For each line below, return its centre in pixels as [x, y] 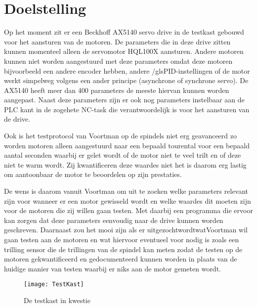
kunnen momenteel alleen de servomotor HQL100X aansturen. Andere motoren [124, 51]
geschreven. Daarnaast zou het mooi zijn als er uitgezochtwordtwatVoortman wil [126, 230]
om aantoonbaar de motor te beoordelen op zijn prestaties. [93, 174]
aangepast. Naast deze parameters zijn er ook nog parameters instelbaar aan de [124, 100]
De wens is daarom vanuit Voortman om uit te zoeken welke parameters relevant [126, 191]
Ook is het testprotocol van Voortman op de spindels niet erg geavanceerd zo [120, 136]
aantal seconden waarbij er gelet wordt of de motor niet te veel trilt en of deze [123, 155]
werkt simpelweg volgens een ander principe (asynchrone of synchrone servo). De [126, 80]
